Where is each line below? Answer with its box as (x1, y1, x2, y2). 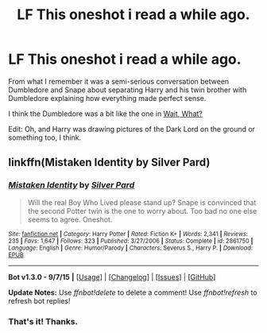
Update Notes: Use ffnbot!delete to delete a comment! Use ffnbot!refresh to (8, 288, 257, 297)
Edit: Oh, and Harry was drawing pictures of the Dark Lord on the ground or (8, 124, 256, 134)
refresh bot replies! (8, 296, 71, 305)
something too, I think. (8, 133, 82, 142)
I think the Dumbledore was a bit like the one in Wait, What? (8, 109, 203, 118)
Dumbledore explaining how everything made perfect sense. (8, 93, 207, 103)
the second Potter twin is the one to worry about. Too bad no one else (27, 206, 257, 215)
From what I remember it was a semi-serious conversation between (8, 76, 230, 86)
